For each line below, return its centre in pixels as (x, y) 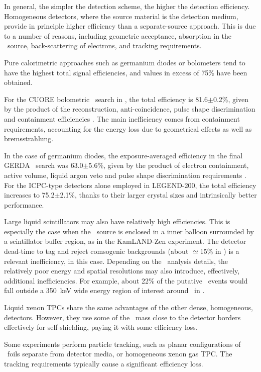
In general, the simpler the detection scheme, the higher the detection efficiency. (127, 6)
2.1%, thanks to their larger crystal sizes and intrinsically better (158, 195)
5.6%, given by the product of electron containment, (169, 165)
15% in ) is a (220, 251)
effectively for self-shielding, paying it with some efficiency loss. (101, 327)
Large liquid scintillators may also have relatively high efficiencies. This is (117, 221)
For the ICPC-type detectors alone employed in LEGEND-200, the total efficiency (130, 185)
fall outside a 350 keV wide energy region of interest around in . (104, 290)
